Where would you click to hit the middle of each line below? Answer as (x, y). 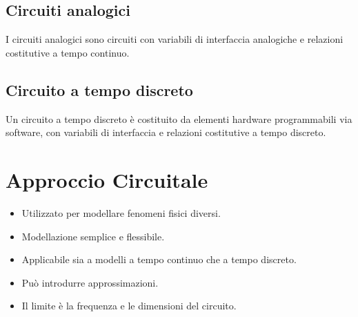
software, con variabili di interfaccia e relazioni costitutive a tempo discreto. (166, 132)
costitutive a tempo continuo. (68, 52)
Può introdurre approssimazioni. (90, 282)
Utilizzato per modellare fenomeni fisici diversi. (121, 212)
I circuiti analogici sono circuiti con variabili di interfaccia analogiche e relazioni (175, 39)
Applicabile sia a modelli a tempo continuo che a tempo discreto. (159, 259)
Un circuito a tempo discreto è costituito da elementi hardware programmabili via (179, 118)
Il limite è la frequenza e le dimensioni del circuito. (129, 306)
